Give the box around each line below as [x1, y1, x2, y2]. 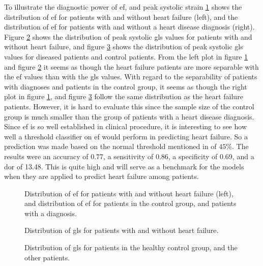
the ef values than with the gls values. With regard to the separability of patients [4, 71, 257, 82]
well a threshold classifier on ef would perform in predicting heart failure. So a [4, 131, 248, 141]
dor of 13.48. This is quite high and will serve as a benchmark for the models [4, 161, 244, 171]
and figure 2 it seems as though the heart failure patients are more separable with [4, 61, 259, 72]
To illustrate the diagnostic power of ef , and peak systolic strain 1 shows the [4, 2, 242, 12]
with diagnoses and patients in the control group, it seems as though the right [4, 81, 247, 92]
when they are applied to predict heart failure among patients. [4, 171, 199, 182]
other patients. [24, 252, 70, 262]
